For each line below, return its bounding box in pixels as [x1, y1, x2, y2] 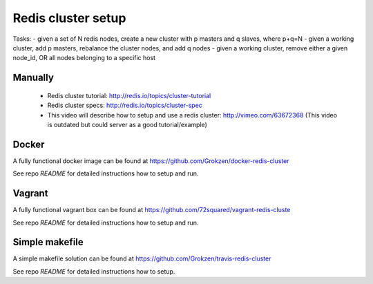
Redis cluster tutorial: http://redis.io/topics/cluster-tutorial [47, 91, 211, 100]
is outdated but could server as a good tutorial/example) [47, 120, 207, 129]
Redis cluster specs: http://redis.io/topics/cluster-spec [47, 101, 203, 110]
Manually [12, 72, 55, 84]
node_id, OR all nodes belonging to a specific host [12, 54, 155, 62]
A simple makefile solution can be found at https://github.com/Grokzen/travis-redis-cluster [12, 254, 271, 263]
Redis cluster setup [12, 10, 126, 26]
